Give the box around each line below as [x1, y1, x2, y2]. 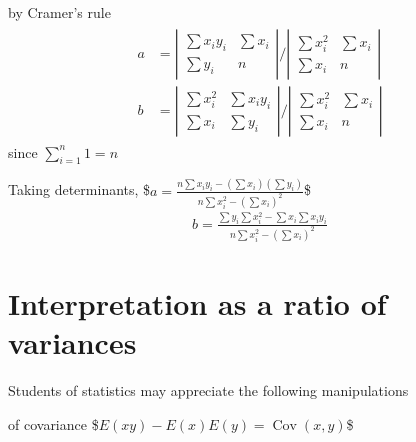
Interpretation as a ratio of [8, 282, 387, 323]
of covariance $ [8, 413, 99, 434]
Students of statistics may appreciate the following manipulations [8, 380, 409, 401]
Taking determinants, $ [8, 179, 151, 200]
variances [8, 322, 137, 363]
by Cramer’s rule [8, 2, 111, 22]
